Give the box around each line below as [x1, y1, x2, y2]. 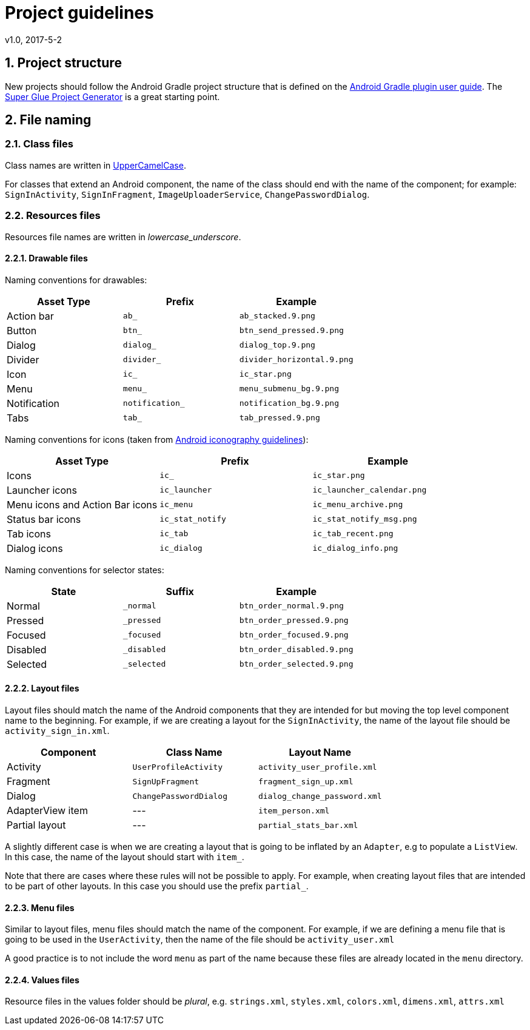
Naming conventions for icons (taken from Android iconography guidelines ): [5, 434, 309, 445]
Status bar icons [7, 513, 81, 525]
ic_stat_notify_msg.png [312, 514, 417, 524]
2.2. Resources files [5, 209, 101, 222]
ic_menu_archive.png [312, 500, 403, 510]
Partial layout [7, 819, 66, 831]
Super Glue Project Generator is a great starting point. [5, 91, 220, 102]
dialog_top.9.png [239, 340, 315, 350]
